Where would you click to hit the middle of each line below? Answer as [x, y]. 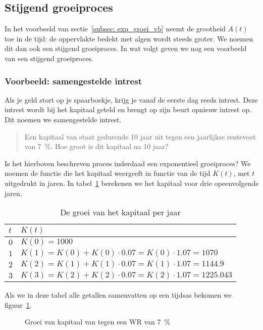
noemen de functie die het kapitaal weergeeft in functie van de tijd [108, 173]
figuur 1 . [18, 304]
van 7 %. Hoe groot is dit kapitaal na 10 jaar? [96, 146]
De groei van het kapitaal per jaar [120, 212]
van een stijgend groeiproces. [49, 58]
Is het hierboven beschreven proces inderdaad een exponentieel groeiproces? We [128, 163]
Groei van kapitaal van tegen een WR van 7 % [98, 322]
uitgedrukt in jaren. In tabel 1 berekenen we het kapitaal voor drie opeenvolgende [132, 183]
